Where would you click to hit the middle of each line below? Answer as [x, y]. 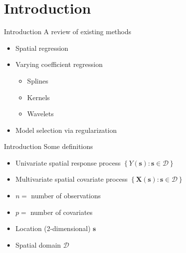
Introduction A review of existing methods [68, 32]
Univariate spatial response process [68, 162]
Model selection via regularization [66, 130]
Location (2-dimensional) [53, 228]
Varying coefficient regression [59, 64]
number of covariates [62, 212]
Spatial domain [38, 244]
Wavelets [40, 114]
